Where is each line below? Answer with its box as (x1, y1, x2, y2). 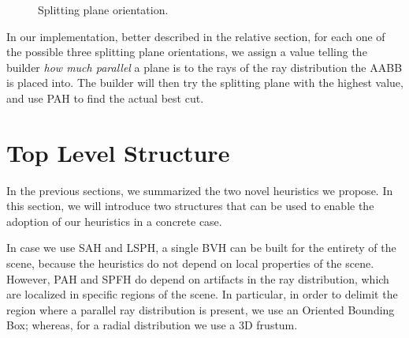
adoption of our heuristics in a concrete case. (6, 212, 222, 229)
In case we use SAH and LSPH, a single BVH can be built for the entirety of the (6, 239, 396, 256)
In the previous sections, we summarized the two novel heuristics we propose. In (6, 182, 393, 198)
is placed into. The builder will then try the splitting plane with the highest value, (6, 74, 403, 91)
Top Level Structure (6, 136, 230, 168)
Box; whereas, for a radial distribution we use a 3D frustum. (6, 317, 298, 333)
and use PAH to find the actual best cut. (6, 89, 204, 106)
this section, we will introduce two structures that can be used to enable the (6, 197, 374, 214)
